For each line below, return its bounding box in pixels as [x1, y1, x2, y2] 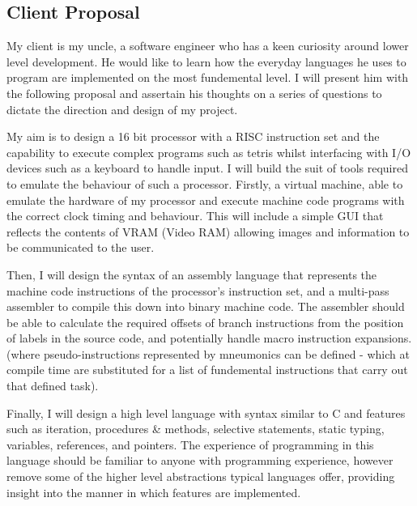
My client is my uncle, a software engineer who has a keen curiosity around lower [6, 37, 409, 54]
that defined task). [6, 377, 99, 394]
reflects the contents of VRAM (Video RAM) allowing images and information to [6, 223, 410, 240]
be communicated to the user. [6, 239, 155, 256]
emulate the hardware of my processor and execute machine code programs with [6, 191, 405, 208]
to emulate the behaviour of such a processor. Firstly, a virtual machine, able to [6, 175, 403, 192]
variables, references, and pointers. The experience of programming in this [6, 436, 374, 453]
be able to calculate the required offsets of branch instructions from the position [6, 313, 404, 330]
